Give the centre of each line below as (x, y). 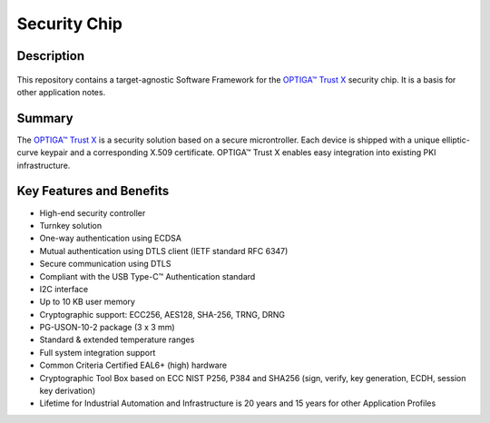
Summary (45, 118)
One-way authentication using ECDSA (110, 238)
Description (51, 56)
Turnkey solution (71, 225)
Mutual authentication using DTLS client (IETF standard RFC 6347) (164, 251)
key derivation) (67, 391)
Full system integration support (98, 352)
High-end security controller (93, 212)
